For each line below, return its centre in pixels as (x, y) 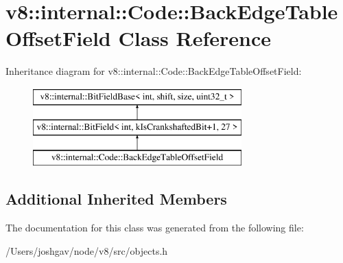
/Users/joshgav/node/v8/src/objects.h (87, 250)
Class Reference (194, 38)
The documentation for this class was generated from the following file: (155, 228)
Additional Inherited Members (116, 199)
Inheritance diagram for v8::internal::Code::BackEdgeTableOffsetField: (154, 71)
